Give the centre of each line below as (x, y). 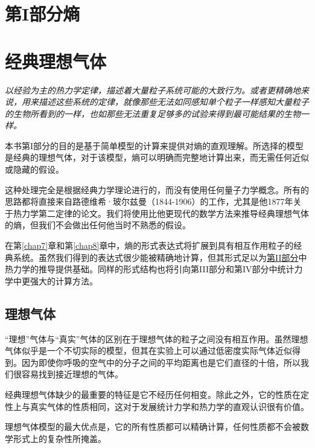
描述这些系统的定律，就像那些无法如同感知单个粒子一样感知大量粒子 (173, 102)
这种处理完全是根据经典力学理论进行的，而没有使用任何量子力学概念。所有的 (157, 189)
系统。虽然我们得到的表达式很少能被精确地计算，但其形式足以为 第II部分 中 (160, 257)
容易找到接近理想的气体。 (72, 374)
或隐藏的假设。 (34, 169)
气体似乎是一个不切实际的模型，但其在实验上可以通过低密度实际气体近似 (148, 350)
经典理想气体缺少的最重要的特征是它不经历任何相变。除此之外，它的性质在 (153, 394)
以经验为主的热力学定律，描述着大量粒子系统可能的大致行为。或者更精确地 (153, 90)
